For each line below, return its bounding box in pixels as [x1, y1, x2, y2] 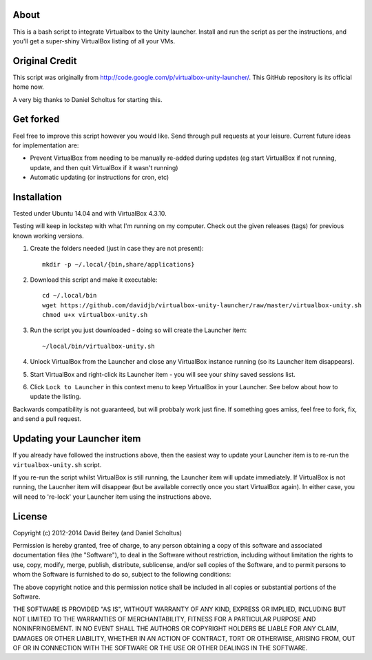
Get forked [12, 114, 60, 125]
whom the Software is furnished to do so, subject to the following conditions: [12, 570, 231, 579]
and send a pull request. [12, 415, 82, 423]
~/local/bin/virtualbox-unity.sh [42, 342, 155, 350]
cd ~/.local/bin [42, 291, 97, 300]
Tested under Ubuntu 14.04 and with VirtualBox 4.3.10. [12, 209, 167, 217]
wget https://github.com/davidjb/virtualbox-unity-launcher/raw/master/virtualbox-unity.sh [42, 301, 362, 309]
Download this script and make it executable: [30, 276, 158, 284]
